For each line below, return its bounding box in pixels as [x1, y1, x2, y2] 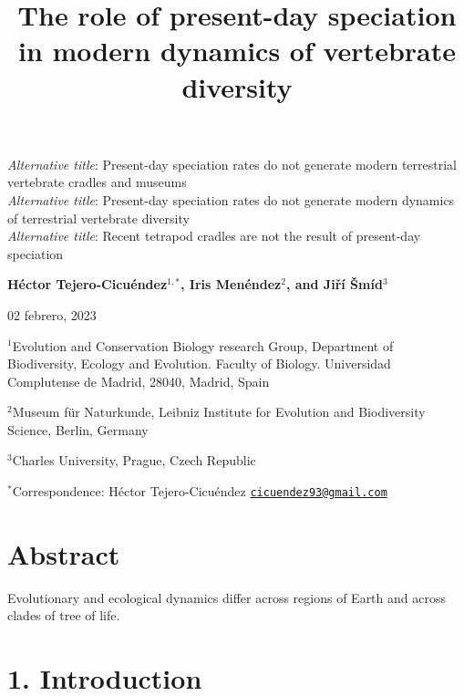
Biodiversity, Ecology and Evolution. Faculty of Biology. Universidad [7, 354, 391, 373]
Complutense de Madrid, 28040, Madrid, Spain [7, 371, 270, 390]
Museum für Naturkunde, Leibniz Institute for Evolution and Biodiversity [12, 402, 426, 421]
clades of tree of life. [7, 606, 120, 625]
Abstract [7, 535, 120, 572]
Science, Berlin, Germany [7, 420, 149, 439]
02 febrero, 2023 [7, 305, 97, 324]
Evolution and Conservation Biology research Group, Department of [12, 336, 394, 355]
